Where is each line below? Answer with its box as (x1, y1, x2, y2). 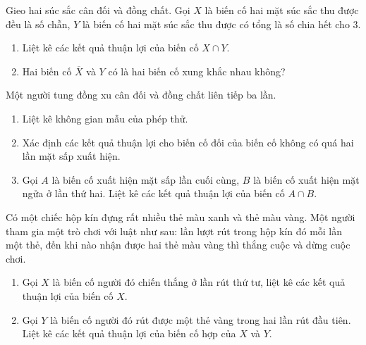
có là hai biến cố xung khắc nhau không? (108, 63, 286, 78)
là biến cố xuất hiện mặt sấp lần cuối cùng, (51, 172, 240, 187)
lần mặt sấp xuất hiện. (22, 149, 121, 163)
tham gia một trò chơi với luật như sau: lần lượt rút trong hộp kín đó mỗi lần (6, 223, 343, 238)
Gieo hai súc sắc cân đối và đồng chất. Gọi (6, 3, 190, 17)
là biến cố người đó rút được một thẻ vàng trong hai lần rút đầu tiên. (50, 312, 351, 327)
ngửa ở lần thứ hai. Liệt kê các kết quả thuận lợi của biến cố (22, 186, 285, 201)
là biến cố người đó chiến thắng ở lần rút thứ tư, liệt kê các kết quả (52, 275, 346, 289)
